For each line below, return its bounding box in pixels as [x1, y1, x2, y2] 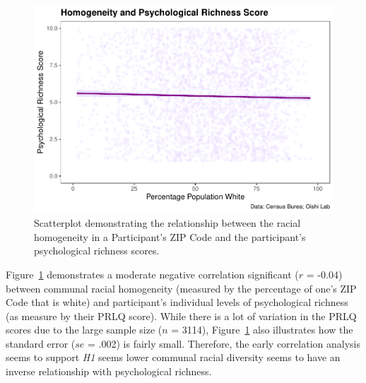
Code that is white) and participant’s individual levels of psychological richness [6, 295, 348, 310]
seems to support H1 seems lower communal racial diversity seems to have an [6, 350, 341, 365]
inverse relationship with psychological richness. [6, 364, 212, 379]
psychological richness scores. [34, 243, 160, 258]
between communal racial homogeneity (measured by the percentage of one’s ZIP [6, 281, 357, 295]
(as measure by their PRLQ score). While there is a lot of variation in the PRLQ [6, 308, 357, 323]
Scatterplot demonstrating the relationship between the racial [34, 216, 301, 230]
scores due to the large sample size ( [6, 322, 163, 337]
